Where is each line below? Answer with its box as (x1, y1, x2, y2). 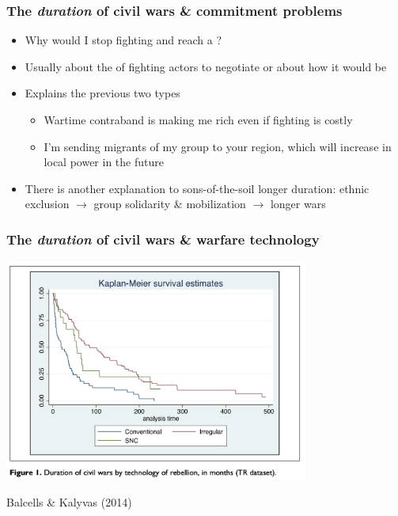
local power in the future (44, 154, 164, 170)
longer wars (270, 195, 326, 212)
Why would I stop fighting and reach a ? (25, 32, 222, 48)
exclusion (25, 195, 70, 212)
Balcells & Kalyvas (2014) (6, 494, 132, 510)
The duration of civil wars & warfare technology (6, 229, 320, 249)
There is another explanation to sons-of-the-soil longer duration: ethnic (25, 180, 370, 196)
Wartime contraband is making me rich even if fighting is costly (44, 112, 353, 127)
